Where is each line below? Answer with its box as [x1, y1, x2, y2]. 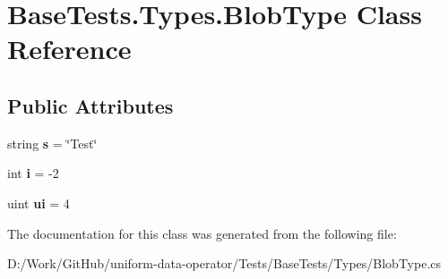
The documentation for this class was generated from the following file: [7, 224, 397, 242]
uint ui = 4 [7, 193, 70, 212]
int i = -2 [7, 164, 59, 182]
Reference [7, 30, 132, 67]
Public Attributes [7, 91, 174, 119]
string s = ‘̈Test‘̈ [7, 133, 98, 152]
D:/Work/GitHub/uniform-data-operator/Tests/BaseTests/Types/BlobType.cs [7, 254, 442, 273]
